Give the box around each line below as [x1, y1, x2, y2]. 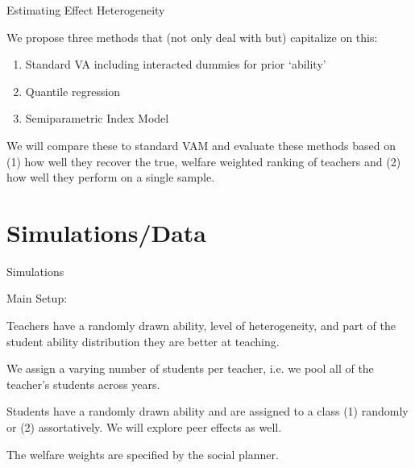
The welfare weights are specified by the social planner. [6, 445, 279, 462]
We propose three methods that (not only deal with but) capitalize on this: [6, 28, 378, 45]
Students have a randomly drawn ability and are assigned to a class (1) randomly [6, 403, 409, 420]
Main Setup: [6, 290, 68, 307]
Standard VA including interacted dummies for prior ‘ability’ [25, 56, 326, 73]
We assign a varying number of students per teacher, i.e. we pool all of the [6, 360, 374, 377]
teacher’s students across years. [6, 375, 160, 392]
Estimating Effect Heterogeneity [6, 2, 165, 18]
